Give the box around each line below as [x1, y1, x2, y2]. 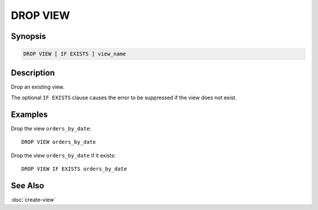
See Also [11, 181, 44, 191]
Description [11, 68, 55, 78]
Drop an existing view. [11, 83, 65, 90]
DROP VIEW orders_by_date [21, 139, 97, 146]
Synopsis [11, 31, 47, 41]
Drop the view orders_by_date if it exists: [11, 152, 116, 159]
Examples [11, 109, 48, 119]
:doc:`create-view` [11, 196, 56, 204]
